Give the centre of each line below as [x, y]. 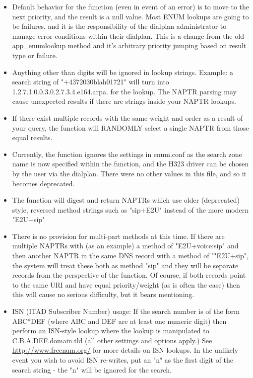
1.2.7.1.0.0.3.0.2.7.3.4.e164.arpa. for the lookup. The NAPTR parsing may [124, 91]
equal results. [32, 137]
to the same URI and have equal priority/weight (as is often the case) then [126, 284]
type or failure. [35, 55]
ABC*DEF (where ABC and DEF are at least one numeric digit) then [119, 321]
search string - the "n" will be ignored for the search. [92, 369]
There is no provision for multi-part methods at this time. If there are [118, 236]
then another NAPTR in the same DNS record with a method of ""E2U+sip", [130, 256]
